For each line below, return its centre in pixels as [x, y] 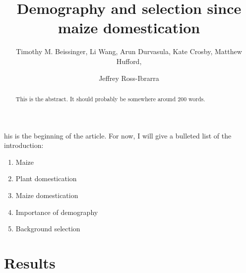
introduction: [24, 145]
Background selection [48, 229]
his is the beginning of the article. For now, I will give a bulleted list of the [118, 135]
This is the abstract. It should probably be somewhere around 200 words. [110, 99]
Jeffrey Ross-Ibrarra [129, 78]
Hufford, [129, 61]
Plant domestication [46, 178]
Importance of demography [57, 212]
